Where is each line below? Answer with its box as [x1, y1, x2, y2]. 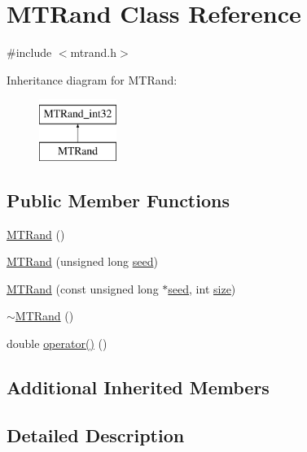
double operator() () [7, 335, 107, 352]
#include [7, 44, 52, 61]
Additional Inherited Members [7, 375, 270, 400]
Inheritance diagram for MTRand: [7, 71, 178, 88]
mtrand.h [70, 44, 117, 61]
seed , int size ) [168, 280, 236, 297]
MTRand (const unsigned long [7, 280, 159, 297]
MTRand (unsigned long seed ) [7, 253, 158, 270]
